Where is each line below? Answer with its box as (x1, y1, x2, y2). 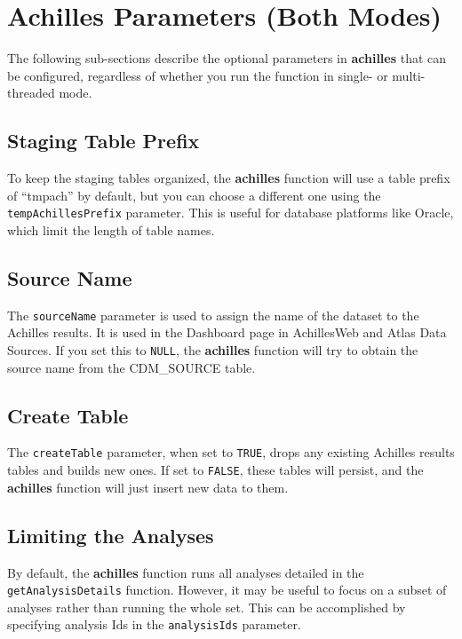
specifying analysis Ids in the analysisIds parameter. (7, 615, 301, 634)
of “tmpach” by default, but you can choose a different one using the (7, 185, 381, 204)
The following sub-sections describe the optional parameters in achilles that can (7, 49, 447, 67)
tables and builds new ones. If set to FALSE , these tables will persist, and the (7, 461, 424, 479)
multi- (392, 66, 426, 84)
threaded (7, 83, 55, 102)
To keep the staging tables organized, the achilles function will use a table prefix (7, 169, 450, 187)
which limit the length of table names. (7, 220, 215, 239)
